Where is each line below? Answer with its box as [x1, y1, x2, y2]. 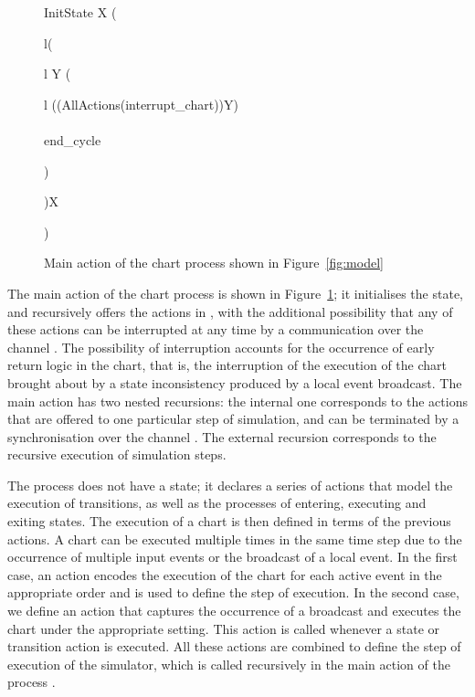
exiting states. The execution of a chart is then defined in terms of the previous [7, 512, 451, 531]
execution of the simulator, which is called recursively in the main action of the [7, 654, 450, 673]
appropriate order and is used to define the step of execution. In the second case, [7, 583, 459, 602]
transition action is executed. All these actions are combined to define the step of [7, 637, 461, 656]
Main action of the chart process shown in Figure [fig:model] [44, 253, 384, 272]
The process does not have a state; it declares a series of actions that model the [7, 475, 453, 494]
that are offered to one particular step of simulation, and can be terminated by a [7, 409, 459, 428]
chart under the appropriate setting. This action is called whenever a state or [7, 618, 440, 638]
